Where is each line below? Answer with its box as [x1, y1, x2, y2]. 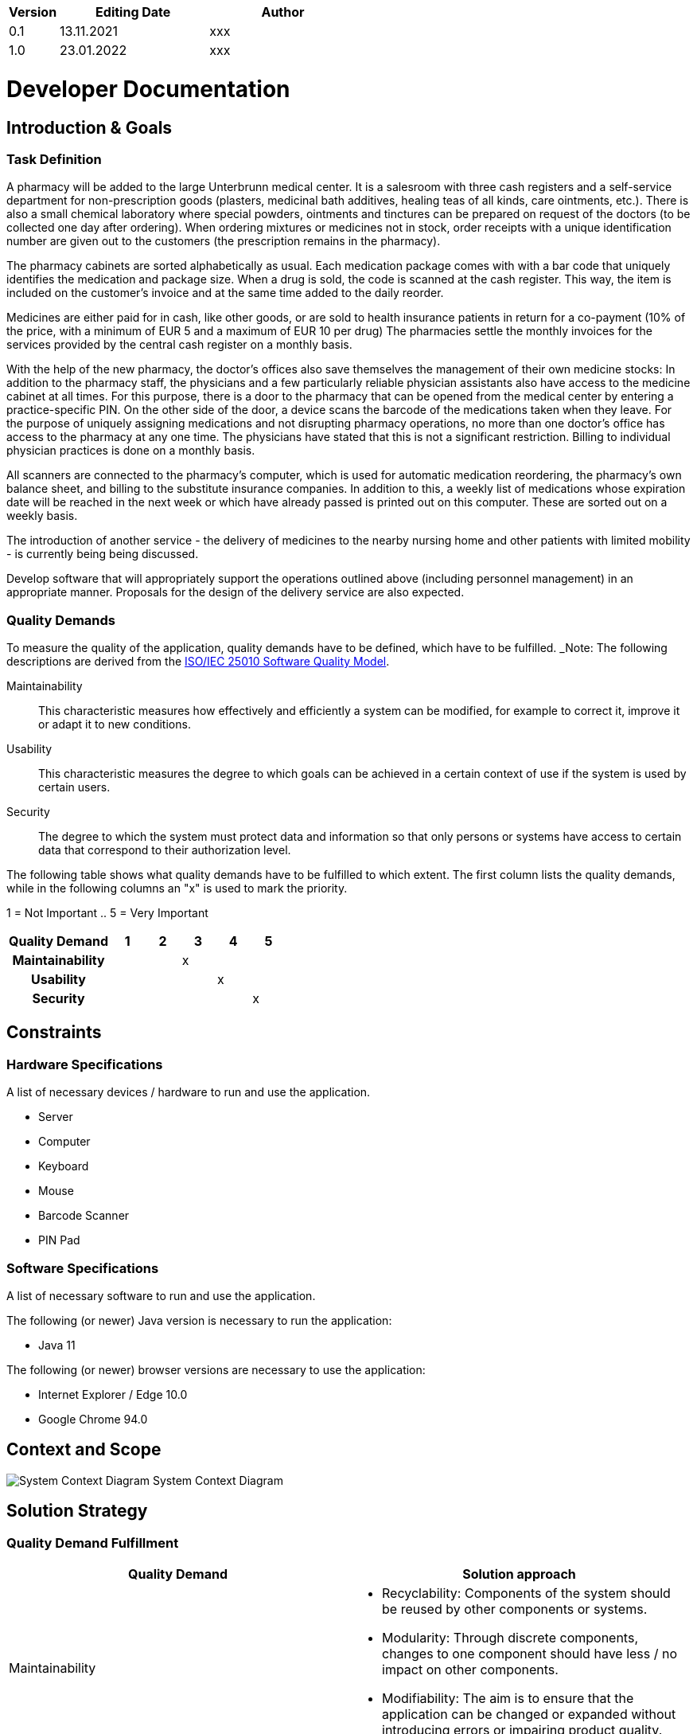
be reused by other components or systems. [382, 1601, 648, 1618]
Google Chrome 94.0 [38, 1412, 148, 1427]
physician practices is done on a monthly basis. [6, 443, 255, 458]
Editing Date [95, 4, 171, 20]
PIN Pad [38, 1233, 80, 1248]
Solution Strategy [6, 1501, 148, 1521]
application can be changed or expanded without [382, 1706, 676, 1723]
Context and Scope [6, 1439, 162, 1460]
